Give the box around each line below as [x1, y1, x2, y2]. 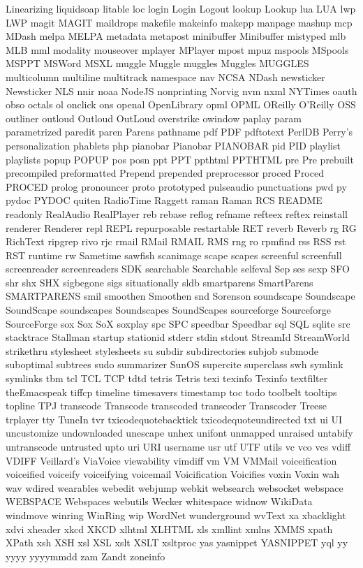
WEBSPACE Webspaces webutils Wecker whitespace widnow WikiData [6, 494, 313, 509]
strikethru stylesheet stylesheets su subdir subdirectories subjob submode [6, 343, 318, 358]
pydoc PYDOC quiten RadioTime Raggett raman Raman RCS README [6, 193, 323, 207]
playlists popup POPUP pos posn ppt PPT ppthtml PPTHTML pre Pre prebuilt [6, 152, 354, 166]
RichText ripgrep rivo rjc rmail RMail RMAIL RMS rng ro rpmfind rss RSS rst [6, 234, 346, 249]
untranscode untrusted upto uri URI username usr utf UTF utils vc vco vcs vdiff [6, 439, 351, 453]
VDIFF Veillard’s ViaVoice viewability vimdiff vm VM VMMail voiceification [6, 453, 337, 467]
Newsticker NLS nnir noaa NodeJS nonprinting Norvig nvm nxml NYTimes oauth [6, 83, 357, 98]
